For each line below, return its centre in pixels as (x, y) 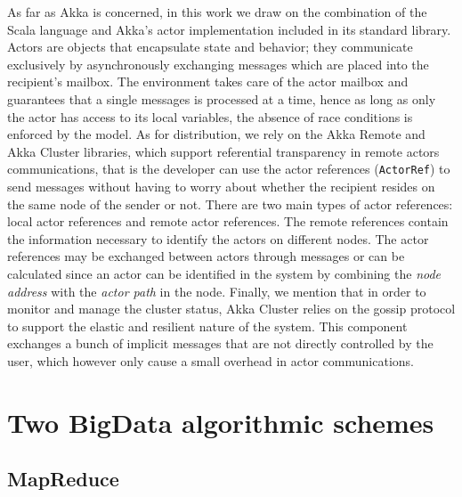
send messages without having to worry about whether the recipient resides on (221, 186)
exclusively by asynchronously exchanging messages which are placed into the (218, 64)
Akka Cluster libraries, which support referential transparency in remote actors (223, 151)
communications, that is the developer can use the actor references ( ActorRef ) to (229, 169)
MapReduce (63, 479)
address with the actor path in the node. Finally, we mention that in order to (217, 291)
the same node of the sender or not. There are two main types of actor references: (230, 204)
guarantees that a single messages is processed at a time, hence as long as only (222, 98)
